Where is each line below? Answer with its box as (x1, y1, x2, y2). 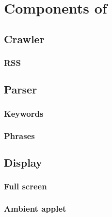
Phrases (4, 129, 35, 141)
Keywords (4, 107, 44, 119)
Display (4, 155, 42, 170)
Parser (4, 82, 37, 97)
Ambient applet (4, 202, 66, 215)
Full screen (4, 180, 47, 192)
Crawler (4, 31, 45, 46)
